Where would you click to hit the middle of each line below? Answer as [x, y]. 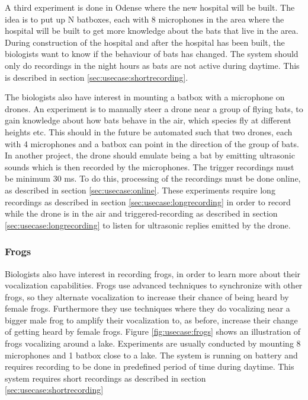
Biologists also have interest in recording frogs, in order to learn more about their [153, 273]
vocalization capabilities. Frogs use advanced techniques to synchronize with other [154, 285]
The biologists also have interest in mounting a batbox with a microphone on [145, 97]
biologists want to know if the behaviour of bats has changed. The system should [152, 54]
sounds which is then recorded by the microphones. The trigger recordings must [150, 166]
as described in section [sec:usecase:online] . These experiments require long [140, 190]
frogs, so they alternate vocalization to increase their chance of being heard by [147, 296]
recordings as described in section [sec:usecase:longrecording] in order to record [148, 201]
